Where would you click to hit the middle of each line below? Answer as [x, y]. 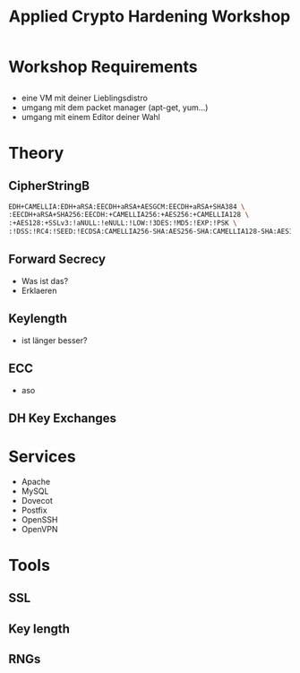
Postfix [34, 510]
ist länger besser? [54, 340]
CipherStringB [49, 186]
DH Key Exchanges [63, 418]
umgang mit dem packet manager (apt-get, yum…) [115, 107]
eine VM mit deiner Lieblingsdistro [85, 98]
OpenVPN [39, 529]
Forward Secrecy [57, 259]
